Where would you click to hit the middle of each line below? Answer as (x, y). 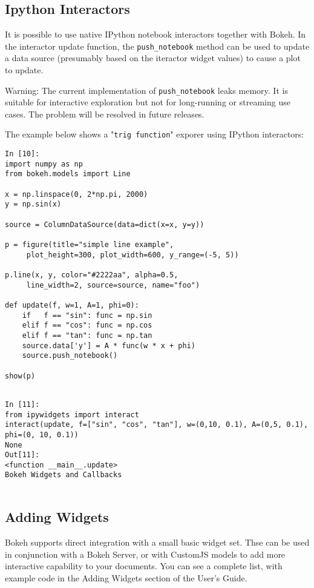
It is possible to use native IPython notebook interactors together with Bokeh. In (155, 34)
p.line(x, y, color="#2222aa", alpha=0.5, (92, 275)
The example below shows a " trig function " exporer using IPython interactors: (155, 134)
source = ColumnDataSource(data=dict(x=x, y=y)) (105, 224)
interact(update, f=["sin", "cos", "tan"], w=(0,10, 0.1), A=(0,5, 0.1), (157, 425)
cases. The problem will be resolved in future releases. (105, 114)
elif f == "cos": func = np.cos (87, 325)
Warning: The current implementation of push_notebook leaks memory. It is (146, 90)
